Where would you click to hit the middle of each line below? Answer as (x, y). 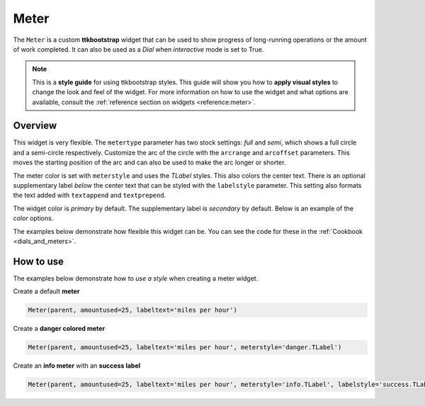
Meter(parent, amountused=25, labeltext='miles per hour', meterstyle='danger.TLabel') (185, 348)
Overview (35, 126)
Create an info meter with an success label (77, 366)
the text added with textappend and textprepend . (90, 196)
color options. (33, 218)
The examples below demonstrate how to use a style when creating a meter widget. (136, 278)
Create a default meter (46, 291)
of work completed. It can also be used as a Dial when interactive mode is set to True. (138, 49)
